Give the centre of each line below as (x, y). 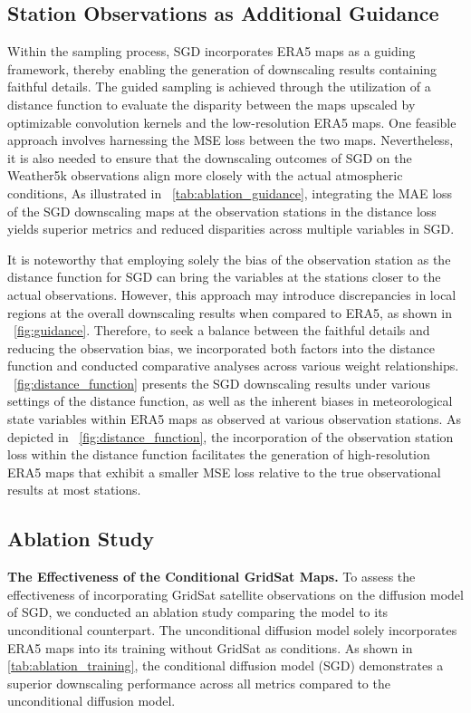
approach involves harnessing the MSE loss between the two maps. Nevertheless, (231, 140)
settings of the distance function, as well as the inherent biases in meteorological (230, 401)
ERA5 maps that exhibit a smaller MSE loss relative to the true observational (224, 472)
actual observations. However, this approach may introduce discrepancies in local (232, 294)
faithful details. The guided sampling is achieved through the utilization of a (219, 87)
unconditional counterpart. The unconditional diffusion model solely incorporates (232, 630)
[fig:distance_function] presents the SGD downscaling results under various (222, 383)
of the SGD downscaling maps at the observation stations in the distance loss (222, 211)
